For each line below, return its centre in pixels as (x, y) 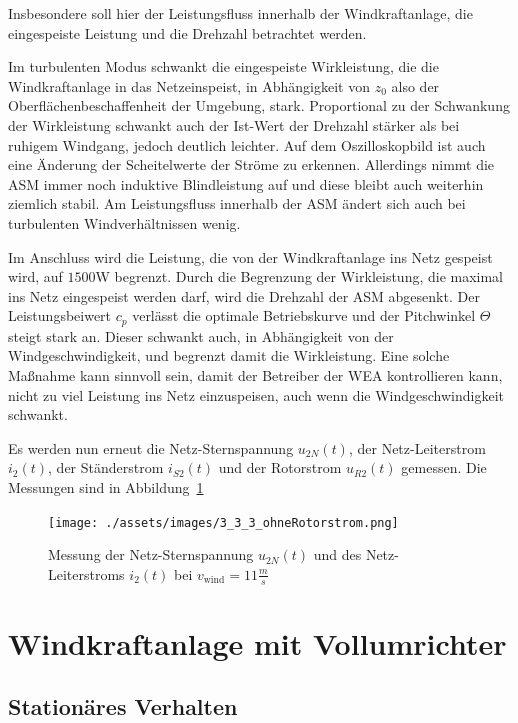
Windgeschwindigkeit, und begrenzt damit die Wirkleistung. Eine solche (229, 355)
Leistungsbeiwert (60, 315)
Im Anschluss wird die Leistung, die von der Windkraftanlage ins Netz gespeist (250, 256)
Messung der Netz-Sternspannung (151, 554)
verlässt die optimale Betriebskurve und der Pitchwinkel (304, 315)
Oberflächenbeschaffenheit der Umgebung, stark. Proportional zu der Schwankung (259, 105)
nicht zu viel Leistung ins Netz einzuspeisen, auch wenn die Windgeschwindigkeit (256, 394)
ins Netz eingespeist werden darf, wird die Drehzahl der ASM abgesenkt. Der (244, 295)
